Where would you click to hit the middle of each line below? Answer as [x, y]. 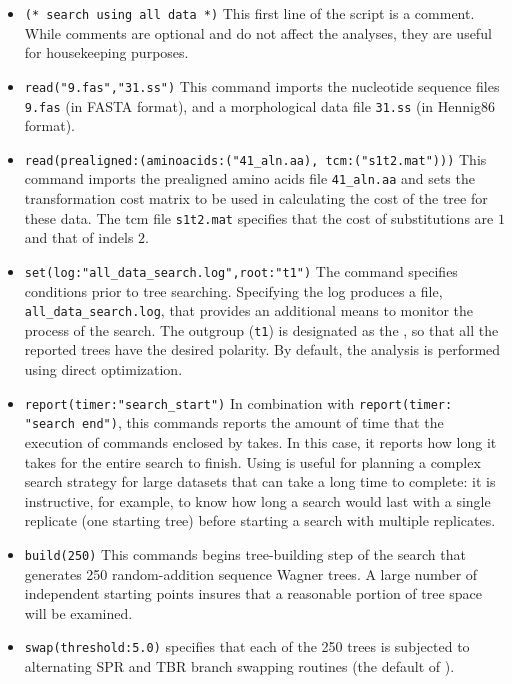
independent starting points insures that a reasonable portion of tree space [253, 593]
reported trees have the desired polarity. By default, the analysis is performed [262, 349]
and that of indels [79, 237]
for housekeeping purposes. [106, 52]
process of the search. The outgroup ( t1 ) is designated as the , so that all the [261, 329]
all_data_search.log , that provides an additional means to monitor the [248, 310]
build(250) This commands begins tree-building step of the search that [245, 553]
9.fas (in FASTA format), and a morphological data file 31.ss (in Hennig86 [259, 105]
